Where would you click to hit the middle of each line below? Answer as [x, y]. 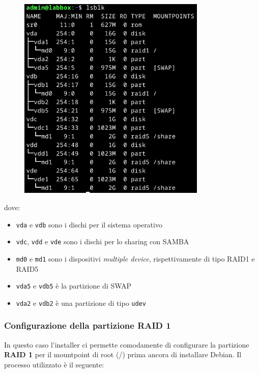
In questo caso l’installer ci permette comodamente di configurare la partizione [127, 344]
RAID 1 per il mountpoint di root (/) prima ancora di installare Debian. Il [123, 354]
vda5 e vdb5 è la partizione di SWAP [74, 286]
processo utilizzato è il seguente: [54, 364]
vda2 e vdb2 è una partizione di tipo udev [81, 303]
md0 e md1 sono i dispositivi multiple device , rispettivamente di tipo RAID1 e [135, 258]
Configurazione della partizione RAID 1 [88, 325]
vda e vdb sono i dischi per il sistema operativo [89, 224]
